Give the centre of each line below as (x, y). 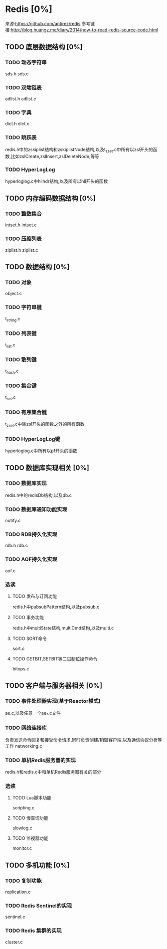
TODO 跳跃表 (21, 138)
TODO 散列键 (21, 360)
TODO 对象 (18, 282)
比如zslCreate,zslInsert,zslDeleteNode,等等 (55, 157)
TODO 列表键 (21, 333)
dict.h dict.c (17, 124)
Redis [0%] (29, 9)
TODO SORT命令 (30, 638)
